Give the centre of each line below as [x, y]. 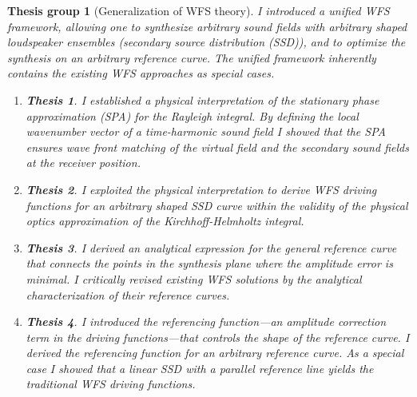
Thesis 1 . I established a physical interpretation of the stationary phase [203, 99]
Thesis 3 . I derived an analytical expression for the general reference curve [211, 247]
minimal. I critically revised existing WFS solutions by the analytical [194, 278]
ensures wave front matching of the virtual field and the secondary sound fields [217, 147]
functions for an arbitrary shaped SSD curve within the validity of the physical [217, 205]
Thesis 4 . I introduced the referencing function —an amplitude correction [206, 322]
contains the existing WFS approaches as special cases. [141, 73]
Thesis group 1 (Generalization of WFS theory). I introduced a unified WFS [199, 10]
